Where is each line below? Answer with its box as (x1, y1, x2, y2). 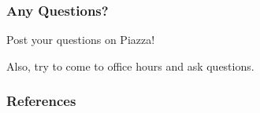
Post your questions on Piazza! (6, 31, 155, 48)
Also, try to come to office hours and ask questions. (6, 57, 254, 74)
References (6, 91, 76, 111)
